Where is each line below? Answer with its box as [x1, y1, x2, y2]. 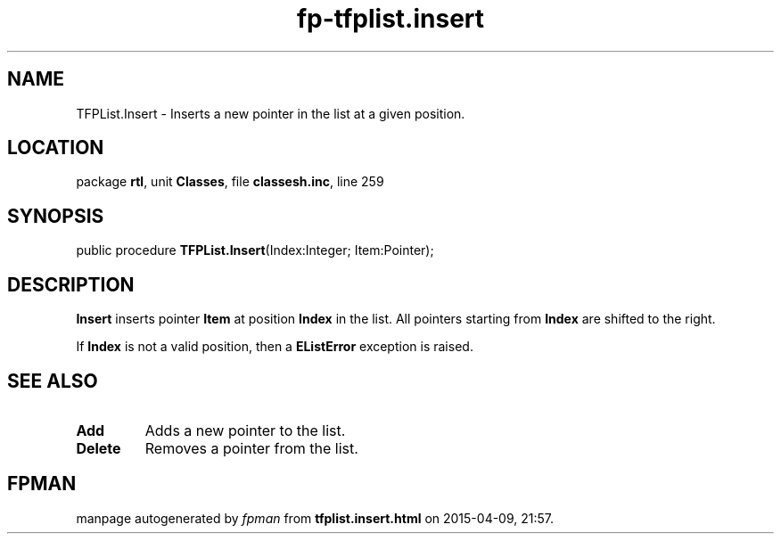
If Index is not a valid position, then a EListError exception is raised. [76, 339, 473, 355]
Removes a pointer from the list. [144, 439, 358, 457]
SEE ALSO [7, 369, 98, 392]
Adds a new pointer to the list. [144, 421, 346, 439]
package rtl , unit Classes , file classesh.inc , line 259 [76, 174, 384, 190]
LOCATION [7, 136, 104, 160]
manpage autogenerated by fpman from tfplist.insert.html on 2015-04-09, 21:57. [76, 510, 555, 526]
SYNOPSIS [7, 204, 104, 227]
